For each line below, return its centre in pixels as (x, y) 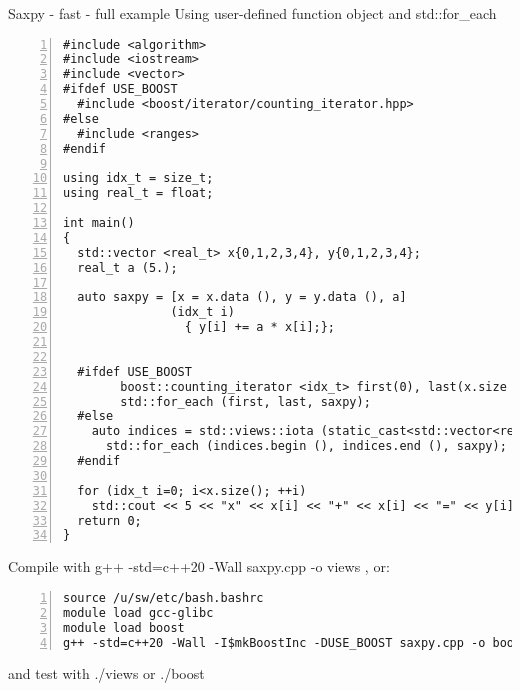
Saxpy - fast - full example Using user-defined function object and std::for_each (252, 13)
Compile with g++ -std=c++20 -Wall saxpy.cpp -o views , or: (199, 566)
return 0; (109, 520)
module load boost (124, 627)
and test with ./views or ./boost (106, 673)
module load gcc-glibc (138, 612)
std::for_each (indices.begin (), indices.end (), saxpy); (306, 446)
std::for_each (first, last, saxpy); (245, 401)
